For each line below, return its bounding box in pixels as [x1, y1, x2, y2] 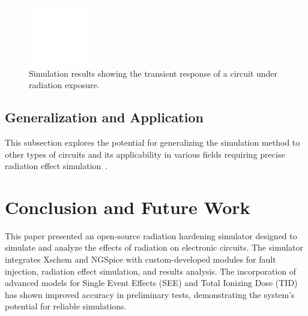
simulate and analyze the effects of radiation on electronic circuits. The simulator [5, 241, 304, 254]
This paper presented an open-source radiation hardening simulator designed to [5, 229, 297, 242]
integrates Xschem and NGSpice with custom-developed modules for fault [5, 253, 276, 266]
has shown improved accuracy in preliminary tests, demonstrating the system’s [5, 288, 295, 300]
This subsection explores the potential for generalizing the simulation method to [5, 136, 300, 148]
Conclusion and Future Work [5, 194, 250, 219]
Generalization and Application [5, 108, 204, 127]
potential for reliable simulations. [5, 300, 127, 312]
